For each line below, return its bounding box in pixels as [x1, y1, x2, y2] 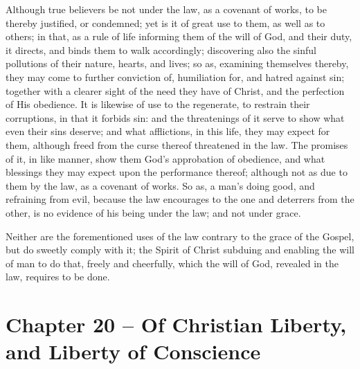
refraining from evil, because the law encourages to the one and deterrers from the [6, 192, 354, 206]
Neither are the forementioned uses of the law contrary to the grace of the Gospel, [6, 228, 354, 243]
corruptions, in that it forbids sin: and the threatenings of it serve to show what [6, 110, 345, 125]
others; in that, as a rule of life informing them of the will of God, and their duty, [6, 29, 352, 44]
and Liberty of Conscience [6, 337, 261, 366]
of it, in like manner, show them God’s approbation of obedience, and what [6, 151, 325, 165]
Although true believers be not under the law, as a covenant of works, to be [6, 2, 327, 16]
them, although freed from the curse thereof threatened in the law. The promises [6, 137, 348, 152]
